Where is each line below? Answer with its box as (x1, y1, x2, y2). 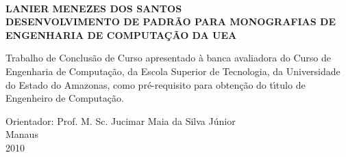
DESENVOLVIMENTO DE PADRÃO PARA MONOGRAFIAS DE (5, 14, 336, 29)
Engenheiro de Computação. (5, 91, 124, 105)
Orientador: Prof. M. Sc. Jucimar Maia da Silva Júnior (5, 113, 236, 128)
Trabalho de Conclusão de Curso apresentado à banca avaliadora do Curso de (5, 51, 331, 65)
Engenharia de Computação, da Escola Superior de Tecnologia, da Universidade (5, 63, 341, 78)
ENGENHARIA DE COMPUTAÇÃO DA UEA (5, 27, 237, 42)
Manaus (5, 127, 38, 141)
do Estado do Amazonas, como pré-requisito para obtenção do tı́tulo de (5, 77, 306, 91)
